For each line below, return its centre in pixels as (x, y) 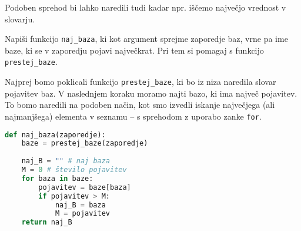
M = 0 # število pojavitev (74, 170)
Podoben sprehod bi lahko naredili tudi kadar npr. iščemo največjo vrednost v (146, 7)
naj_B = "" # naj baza (66, 161)
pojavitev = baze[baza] (85, 187)
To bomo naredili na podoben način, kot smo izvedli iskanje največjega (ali (140, 105)
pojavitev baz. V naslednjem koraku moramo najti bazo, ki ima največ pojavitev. (151, 93)
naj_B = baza (80, 205)
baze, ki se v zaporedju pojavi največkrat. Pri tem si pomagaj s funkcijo (134, 50)
